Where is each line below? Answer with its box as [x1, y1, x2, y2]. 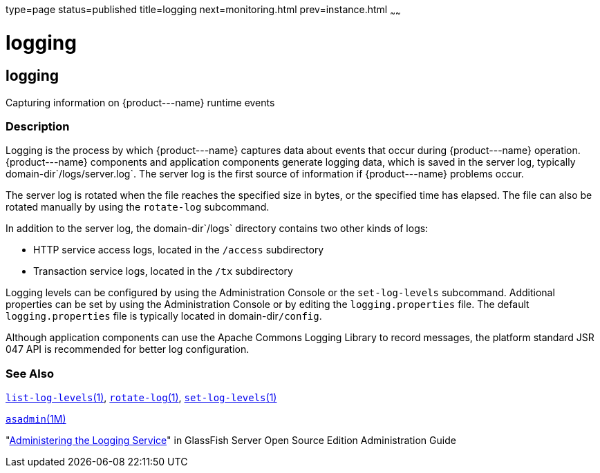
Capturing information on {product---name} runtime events [6, 96, 275, 108]
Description [6, 119, 70, 134]
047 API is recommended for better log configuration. [6, 343, 250, 356]
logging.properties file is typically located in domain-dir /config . [6, 310, 322, 322]
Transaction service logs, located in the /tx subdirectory [33, 265, 293, 278]
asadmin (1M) [6, 413, 66, 425]
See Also [6, 366, 54, 380]
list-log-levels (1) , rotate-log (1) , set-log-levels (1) [6, 392, 277, 404]
